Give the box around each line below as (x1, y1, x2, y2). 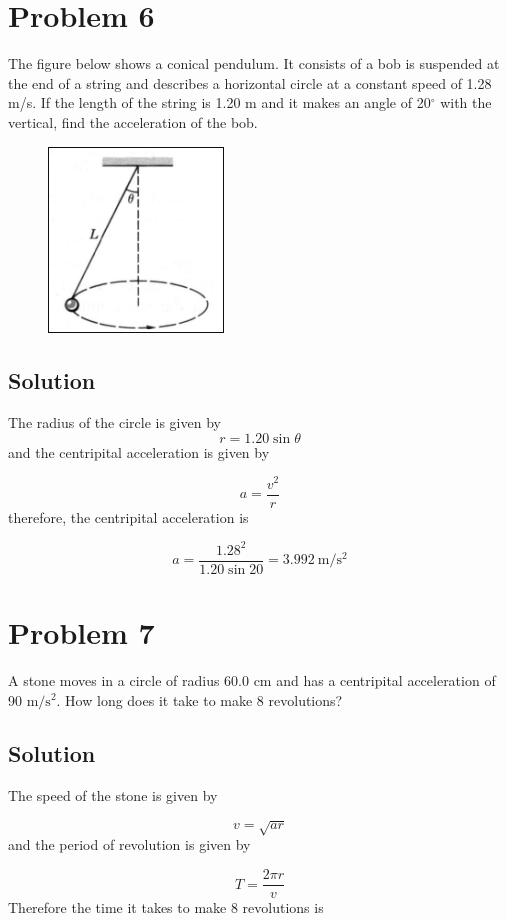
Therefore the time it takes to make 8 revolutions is (8, 897, 324, 918)
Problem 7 (8, 611, 155, 652)
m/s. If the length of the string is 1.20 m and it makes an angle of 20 (8, 92, 431, 113)
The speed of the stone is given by (8, 785, 218, 806)
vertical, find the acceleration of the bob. (8, 111, 258, 132)
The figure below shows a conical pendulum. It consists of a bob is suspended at (8, 53, 500, 74)
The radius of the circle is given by (8, 412, 221, 433)
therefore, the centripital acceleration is (8, 506, 249, 527)
